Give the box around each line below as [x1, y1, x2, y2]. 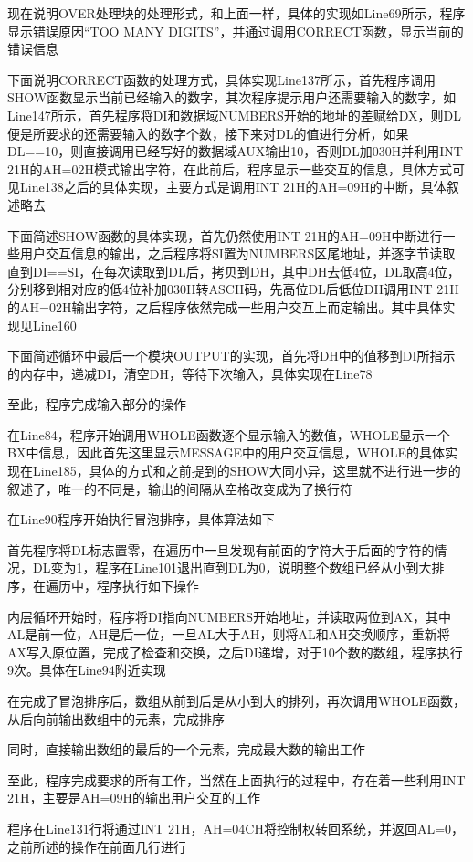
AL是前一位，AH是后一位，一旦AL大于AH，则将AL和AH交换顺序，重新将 [7, 625, 450, 644]
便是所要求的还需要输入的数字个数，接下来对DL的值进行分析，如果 [7, 123, 409, 142]
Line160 [32, 315, 77, 334]
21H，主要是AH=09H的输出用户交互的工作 [7, 788, 260, 807]
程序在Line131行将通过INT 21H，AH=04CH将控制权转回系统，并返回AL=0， [7, 818, 465, 837]
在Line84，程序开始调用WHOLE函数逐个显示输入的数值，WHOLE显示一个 [7, 425, 450, 444]
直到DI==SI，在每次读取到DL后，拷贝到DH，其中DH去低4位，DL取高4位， [7, 261, 460, 280]
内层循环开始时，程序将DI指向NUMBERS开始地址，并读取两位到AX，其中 [7, 606, 452, 625]
